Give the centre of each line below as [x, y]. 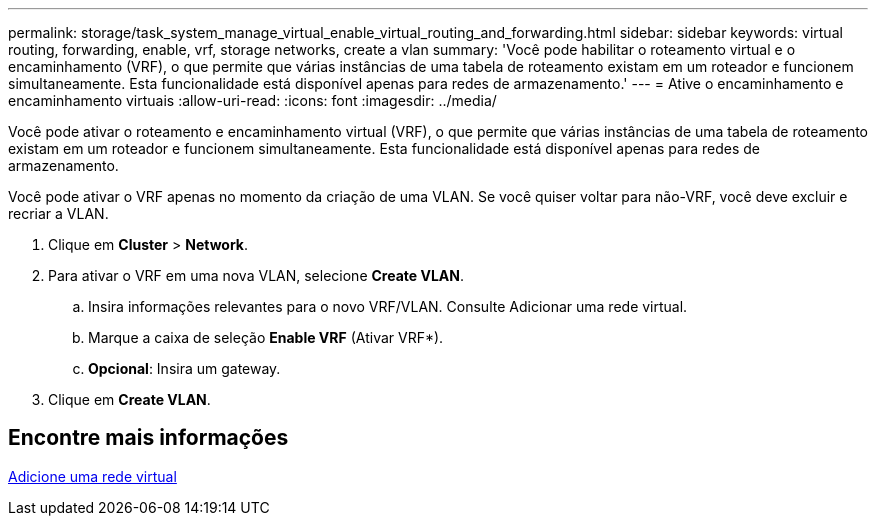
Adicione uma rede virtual [92, 476]
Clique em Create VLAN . [129, 399]
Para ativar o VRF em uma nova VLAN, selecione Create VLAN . [256, 275]
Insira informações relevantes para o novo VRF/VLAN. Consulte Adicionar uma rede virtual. [388, 306]
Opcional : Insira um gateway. [184, 368]
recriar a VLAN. [58, 213]
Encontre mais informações [148, 438]
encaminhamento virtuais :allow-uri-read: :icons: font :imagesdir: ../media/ [252, 100]
